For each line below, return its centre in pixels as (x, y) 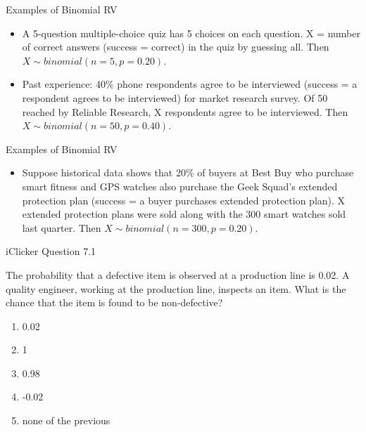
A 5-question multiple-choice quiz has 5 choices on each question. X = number (191, 33)
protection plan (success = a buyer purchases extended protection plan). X (184, 200)
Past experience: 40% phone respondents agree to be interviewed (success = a (190, 84)
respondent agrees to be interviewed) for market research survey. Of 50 (175, 97)
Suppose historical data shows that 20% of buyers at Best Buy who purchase (188, 172)
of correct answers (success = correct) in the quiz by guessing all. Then (176, 47)
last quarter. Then (62, 227)
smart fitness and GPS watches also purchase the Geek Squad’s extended (180, 186)
